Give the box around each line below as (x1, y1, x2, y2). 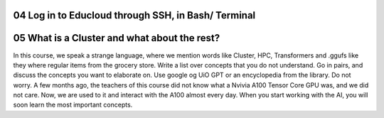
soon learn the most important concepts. (13, 100, 133, 109)
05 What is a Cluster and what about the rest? (13, 32, 220, 44)
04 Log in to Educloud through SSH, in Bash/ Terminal (13, 9, 256, 21)
